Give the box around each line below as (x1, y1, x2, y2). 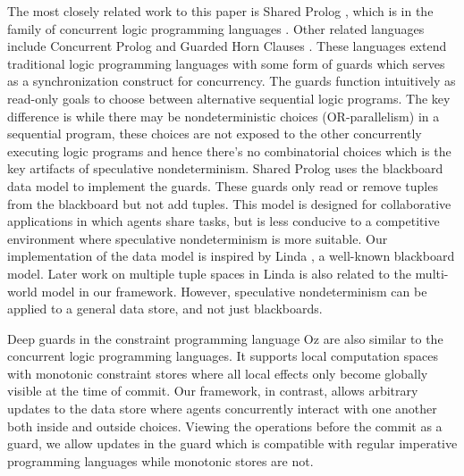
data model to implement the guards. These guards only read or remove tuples (7, 176, 438, 195)
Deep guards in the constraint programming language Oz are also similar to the (7, 329, 443, 347)
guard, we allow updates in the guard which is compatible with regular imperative (7, 434, 458, 453)
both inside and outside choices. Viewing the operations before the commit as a (7, 416, 443, 435)
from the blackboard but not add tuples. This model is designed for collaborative (7, 194, 451, 213)
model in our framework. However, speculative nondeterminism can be (41, 281, 427, 300)
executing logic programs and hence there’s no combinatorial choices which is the (7, 141, 451, 160)
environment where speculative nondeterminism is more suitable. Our (7, 229, 388, 247)
